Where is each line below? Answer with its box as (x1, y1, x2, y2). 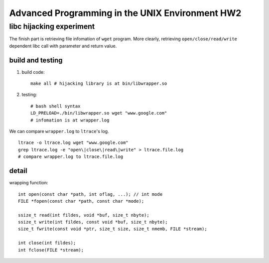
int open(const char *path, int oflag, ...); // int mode (18, 191, 163, 197)
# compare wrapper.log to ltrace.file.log (18, 154, 124, 159)
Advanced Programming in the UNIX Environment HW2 (9, 7, 242, 18)
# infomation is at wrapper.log (30, 117, 110, 123)
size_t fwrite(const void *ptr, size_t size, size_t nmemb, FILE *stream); (18, 226, 207, 232)
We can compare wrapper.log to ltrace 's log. (9, 129, 109, 134)
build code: (21, 69, 45, 75)
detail (9, 167, 27, 175)
